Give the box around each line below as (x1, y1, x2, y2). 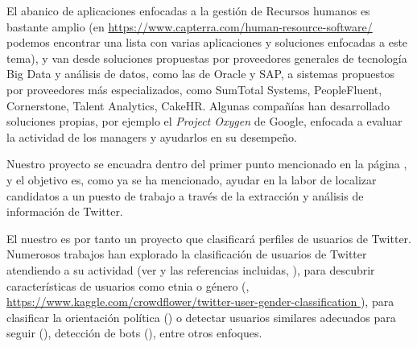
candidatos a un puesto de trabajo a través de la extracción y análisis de (6, 187, 364, 204)
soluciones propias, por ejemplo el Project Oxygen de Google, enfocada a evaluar (6, 113, 403, 130)
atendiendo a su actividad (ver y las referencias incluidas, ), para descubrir (6, 261, 375, 278)
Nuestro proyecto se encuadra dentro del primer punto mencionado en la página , (6, 155, 407, 172)
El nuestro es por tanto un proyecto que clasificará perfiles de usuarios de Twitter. (6, 229, 411, 246)
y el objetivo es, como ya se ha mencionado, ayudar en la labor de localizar (6, 171, 377, 188)
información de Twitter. (6, 203, 123, 220)
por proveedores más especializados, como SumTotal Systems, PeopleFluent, (6, 81, 382, 97)
